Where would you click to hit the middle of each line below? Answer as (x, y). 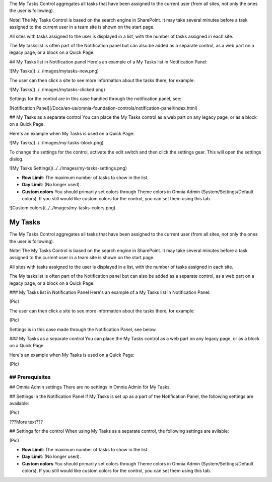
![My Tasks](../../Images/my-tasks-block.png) (56, 143)
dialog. (16, 159)
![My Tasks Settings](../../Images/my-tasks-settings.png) (68, 168)
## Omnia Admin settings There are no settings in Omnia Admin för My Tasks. (90, 387)
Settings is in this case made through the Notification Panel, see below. (83, 329)
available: (19, 404)
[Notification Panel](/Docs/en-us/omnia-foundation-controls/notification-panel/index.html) (104, 108)
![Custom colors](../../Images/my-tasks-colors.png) (62, 208)
